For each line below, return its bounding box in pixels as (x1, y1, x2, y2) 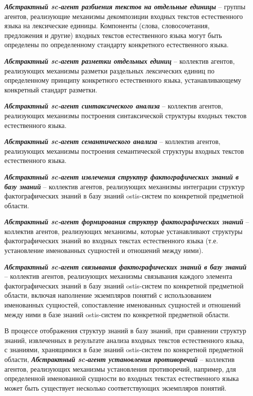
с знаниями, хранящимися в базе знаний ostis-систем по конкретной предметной (4, 344, 244, 355)
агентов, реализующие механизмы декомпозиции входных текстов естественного (4, 11, 243, 21)
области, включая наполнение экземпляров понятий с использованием (4, 290, 212, 300)
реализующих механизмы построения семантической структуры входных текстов (4, 145, 244, 156)
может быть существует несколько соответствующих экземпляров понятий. (4, 382, 227, 393)
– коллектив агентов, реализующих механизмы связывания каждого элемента (4, 271, 233, 281)
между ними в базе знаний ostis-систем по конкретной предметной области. (4, 309, 230, 319)
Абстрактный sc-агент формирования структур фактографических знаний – (4, 216, 249, 227)
